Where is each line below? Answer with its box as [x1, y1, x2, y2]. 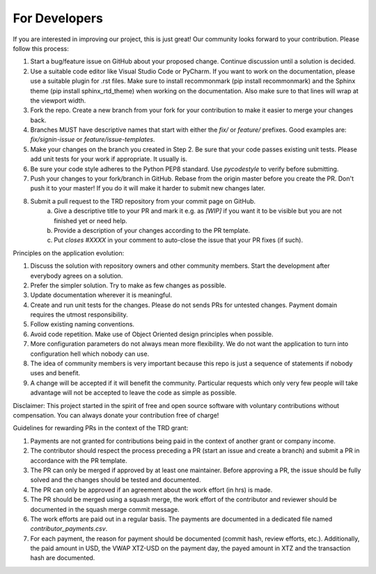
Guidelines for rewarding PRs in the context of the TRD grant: [13, 424, 189, 432]
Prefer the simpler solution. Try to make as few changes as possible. [30, 281, 226, 289]
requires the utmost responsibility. [30, 310, 128, 319]
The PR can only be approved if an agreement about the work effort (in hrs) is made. [30, 485, 273, 494]
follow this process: [13, 44, 70, 52]
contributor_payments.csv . [30, 524, 108, 533]
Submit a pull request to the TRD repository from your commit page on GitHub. [30, 197, 256, 205]
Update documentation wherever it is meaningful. [30, 291, 173, 299]
